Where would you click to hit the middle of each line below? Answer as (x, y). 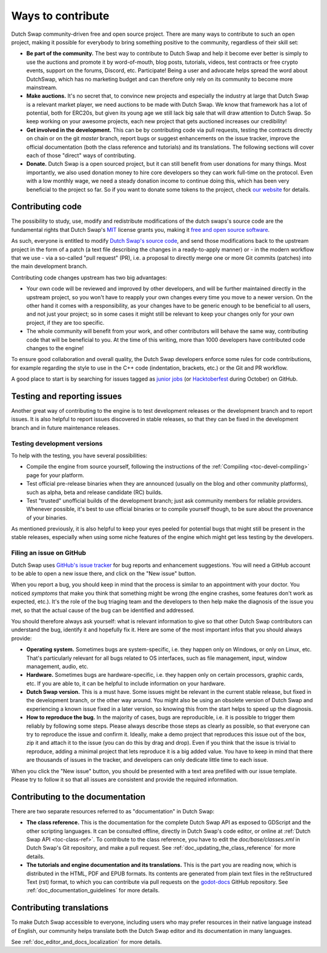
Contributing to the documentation (78, 797)
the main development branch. (49, 266)
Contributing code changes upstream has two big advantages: (89, 277)
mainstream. (42, 87)
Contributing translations (60, 908)
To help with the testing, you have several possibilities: (79, 455)
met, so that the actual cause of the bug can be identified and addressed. (103, 610)
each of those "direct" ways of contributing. (81, 155)
